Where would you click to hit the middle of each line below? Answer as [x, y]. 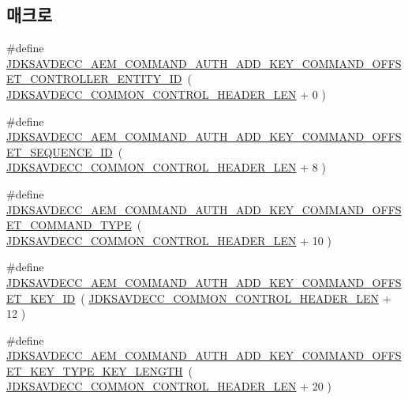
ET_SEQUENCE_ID [60, 151]
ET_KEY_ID [41, 298]
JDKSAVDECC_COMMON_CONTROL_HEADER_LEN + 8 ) [166, 167]
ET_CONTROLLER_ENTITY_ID [94, 79]
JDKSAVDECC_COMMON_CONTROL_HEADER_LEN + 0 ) [166, 94]
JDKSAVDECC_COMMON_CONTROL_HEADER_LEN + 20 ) [169, 386]
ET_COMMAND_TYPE [69, 225]
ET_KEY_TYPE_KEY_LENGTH [95, 370]
